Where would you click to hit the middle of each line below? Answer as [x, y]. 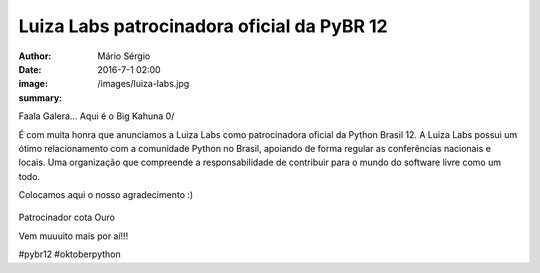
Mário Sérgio [124, 56]
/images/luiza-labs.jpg [143, 84]
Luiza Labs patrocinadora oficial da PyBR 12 [203, 26]
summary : [40, 97]
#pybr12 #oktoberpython [70, 254]
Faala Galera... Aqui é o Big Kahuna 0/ [96, 116]
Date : [30, 69]
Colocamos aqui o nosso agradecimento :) [106, 195]
